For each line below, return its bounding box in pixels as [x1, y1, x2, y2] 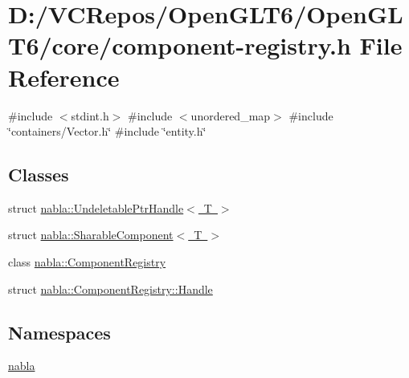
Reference [8, 60, 120, 93]
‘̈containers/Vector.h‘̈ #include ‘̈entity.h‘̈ [8, 123, 207, 140]
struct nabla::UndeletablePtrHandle [8, 199, 184, 216]
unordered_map [190, 107, 271, 124]
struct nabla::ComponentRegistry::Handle [8, 280, 213, 297]
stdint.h [71, 107, 109, 124]
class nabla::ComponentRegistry [8, 254, 166, 270]
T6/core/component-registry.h [8, 29, 351, 62]
